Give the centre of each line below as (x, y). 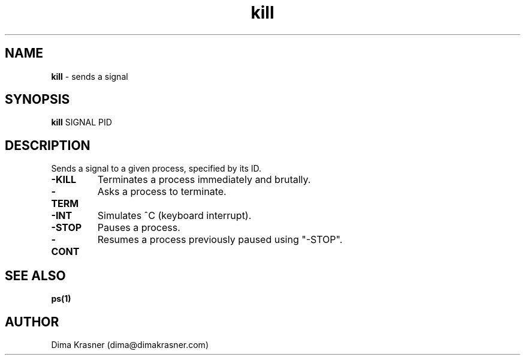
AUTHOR (32, 322)
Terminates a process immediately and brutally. (204, 180)
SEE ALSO (35, 275)
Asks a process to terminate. (162, 192)
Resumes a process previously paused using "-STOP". (220, 240)
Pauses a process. (139, 228)
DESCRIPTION (48, 145)
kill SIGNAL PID (82, 122)
